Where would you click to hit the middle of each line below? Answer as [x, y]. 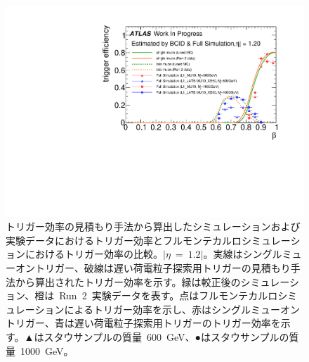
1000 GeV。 [47, 350]
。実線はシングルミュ [252, 254]
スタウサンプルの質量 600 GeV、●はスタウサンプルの [166, 337]
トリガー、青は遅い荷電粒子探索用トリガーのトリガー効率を [143, 323]
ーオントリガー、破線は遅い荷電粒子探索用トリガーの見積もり [148, 268]
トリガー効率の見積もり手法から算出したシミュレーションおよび [153, 226]
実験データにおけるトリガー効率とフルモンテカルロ [124, 240]
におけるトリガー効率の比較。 [94, 254]
